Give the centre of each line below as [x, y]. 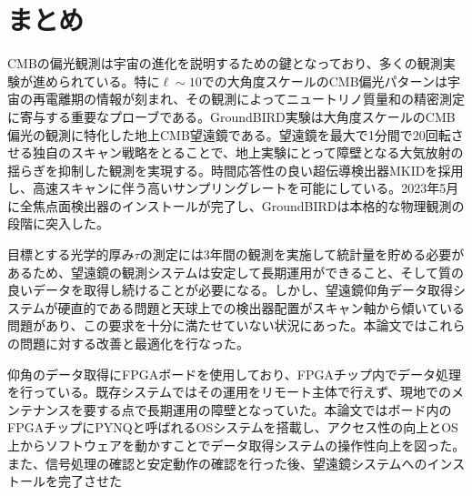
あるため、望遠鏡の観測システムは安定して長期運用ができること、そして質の [236, 272]
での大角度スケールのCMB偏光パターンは [324, 81]
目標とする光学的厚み [71, 254]
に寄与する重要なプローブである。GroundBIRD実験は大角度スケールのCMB [231, 116]
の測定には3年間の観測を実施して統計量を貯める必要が [302, 254]
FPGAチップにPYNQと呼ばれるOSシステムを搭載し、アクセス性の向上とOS [233, 427]
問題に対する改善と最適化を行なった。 [134, 344]
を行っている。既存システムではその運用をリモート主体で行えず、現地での [229, 392]
